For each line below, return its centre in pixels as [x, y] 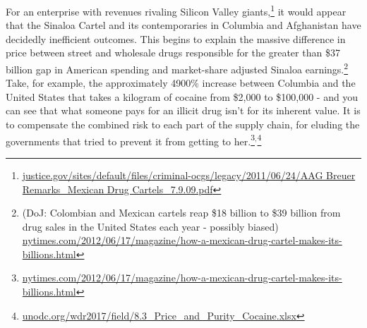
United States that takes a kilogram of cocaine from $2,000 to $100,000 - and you [182, 96]
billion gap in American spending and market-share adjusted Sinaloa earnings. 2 [177, 68]
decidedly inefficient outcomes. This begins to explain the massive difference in [176, 38]
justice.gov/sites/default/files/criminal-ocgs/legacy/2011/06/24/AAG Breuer [189, 175]
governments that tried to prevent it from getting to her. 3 [131, 140]
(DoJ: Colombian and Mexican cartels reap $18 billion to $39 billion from [181, 213]
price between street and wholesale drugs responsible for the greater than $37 [173, 53]
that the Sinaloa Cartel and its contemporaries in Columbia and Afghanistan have [183, 25]
